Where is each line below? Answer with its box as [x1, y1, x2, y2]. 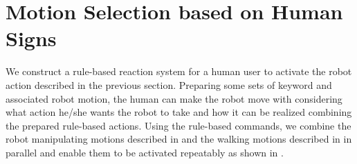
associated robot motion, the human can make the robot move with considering [6, 91, 342, 105]
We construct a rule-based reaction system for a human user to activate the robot [6, 64, 352, 79]
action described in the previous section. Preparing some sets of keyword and [6, 77, 332, 92]
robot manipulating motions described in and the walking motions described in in [6, 132, 352, 146]
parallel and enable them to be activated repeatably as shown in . [6, 145, 284, 159]
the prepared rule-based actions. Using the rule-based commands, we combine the [6, 118, 351, 132]
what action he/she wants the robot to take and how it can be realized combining [6, 105, 352, 119]
